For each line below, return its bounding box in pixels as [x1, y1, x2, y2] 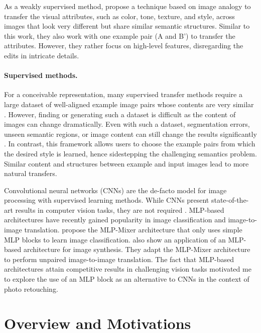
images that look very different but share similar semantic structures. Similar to [4, 21, 250, 31]
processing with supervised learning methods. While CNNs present [4, 195, 209, 205]
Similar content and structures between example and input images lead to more [4, 158, 249, 169]
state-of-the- [211, 195, 249, 205]
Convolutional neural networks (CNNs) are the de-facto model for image [4, 185, 227, 195]
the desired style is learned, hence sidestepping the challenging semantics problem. [4, 148, 257, 158]
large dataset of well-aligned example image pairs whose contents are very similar [4, 99, 254, 109]
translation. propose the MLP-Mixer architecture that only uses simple [24, 224, 242, 235]
